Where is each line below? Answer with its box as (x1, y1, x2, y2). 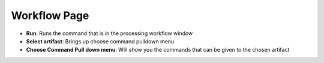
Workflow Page (11, 9, 89, 22)
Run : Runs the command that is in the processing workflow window (26, 30, 193, 37)
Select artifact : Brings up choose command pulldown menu (26, 37, 175, 45)
